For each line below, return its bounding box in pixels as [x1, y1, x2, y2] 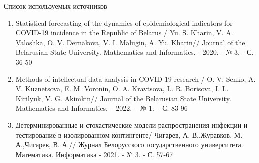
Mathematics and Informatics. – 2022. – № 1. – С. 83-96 [15, 103, 188, 113]
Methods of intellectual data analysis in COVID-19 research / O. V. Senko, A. [15, 73, 256, 84]
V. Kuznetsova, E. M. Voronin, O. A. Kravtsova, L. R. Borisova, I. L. [15, 83, 229, 94]
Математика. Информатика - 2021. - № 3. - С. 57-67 [15, 149, 173, 159]
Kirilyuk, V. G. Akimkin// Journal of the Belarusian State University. [15, 93, 231, 103]
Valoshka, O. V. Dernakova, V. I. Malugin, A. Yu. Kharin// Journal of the [15, 37, 245, 47]
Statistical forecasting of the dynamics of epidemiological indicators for [15, 17, 233, 28]
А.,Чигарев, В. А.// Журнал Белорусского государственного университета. [15, 139, 243, 150]
